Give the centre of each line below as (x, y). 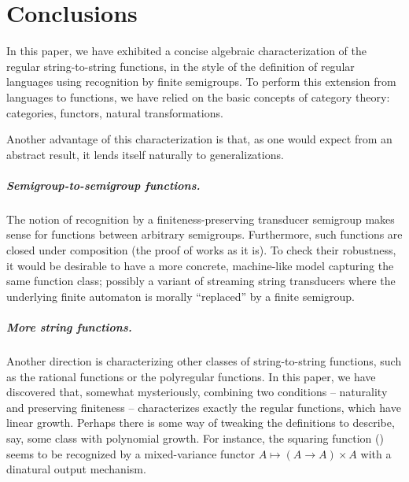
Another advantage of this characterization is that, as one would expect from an (199, 139)
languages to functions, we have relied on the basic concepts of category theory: (198, 96)
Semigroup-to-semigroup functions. (103, 185)
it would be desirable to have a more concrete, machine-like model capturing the (200, 265)
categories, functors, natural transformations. (115, 112)
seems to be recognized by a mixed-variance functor (131, 453)
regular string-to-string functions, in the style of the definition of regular (181, 66)
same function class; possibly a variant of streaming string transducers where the (201, 281)
